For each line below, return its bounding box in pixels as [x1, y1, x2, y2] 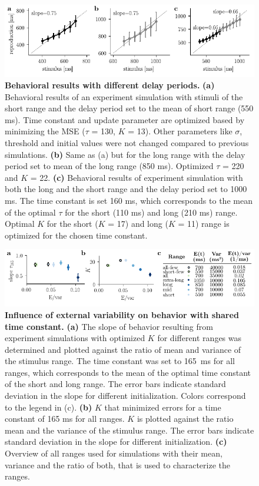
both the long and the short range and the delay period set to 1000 [5, 183, 247, 195]
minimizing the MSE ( [5, 125, 85, 137]
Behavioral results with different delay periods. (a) [5, 79, 215, 91]
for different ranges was [157, 332, 242, 344]
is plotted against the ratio [137, 412, 234, 425]
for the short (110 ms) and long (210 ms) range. [65, 206, 238, 218]
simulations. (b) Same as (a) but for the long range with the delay [5, 148, 245, 160]
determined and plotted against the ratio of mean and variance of [5, 343, 241, 355]
